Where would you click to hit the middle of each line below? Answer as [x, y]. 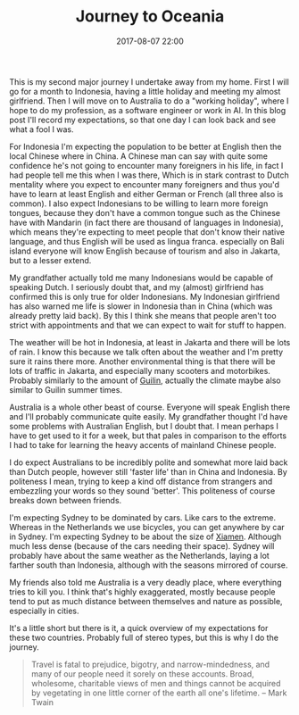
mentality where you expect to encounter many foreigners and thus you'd [144, 184]
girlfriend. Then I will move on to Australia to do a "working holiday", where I [149, 101]
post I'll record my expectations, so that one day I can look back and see [143, 120]
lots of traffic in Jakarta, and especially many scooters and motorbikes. [140, 370]
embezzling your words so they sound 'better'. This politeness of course [142, 491]
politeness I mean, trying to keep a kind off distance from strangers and [141, 481]
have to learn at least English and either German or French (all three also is [146, 194]
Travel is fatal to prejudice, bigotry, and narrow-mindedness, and [150, 664]
